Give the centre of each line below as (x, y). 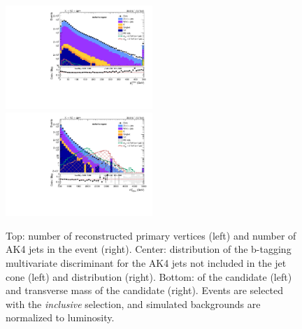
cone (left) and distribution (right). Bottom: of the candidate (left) (149, 276)
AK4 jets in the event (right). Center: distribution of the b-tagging (149, 249)
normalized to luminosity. (60, 317)
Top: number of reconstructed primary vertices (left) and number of (151, 235)
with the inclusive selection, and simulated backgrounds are (133, 304)
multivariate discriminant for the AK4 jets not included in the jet (146, 263)
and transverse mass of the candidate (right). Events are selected (145, 290)
